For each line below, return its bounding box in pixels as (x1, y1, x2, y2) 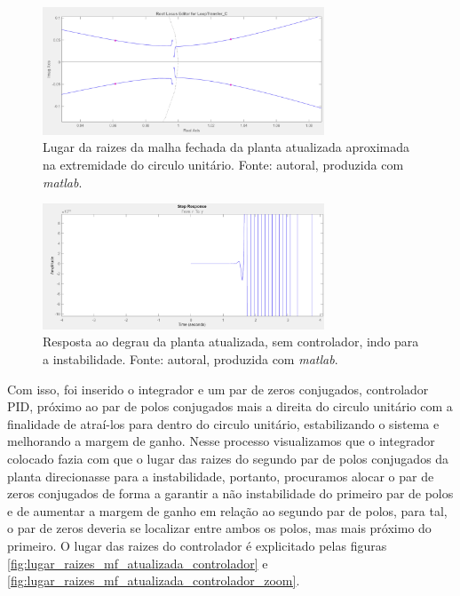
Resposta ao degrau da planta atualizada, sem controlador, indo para (43, 332, 419, 351)
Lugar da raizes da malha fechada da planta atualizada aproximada (43, 138, 410, 156)
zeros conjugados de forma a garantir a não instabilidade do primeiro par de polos (7, 484, 454, 503)
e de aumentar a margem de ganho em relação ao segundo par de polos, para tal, (7, 501, 448, 520)
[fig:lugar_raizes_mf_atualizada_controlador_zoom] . (7, 571, 300, 590)
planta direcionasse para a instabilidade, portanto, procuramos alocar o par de (7, 466, 434, 485)
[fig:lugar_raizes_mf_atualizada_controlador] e (7, 553, 268, 572)
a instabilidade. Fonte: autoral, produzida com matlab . (43, 350, 338, 369)
